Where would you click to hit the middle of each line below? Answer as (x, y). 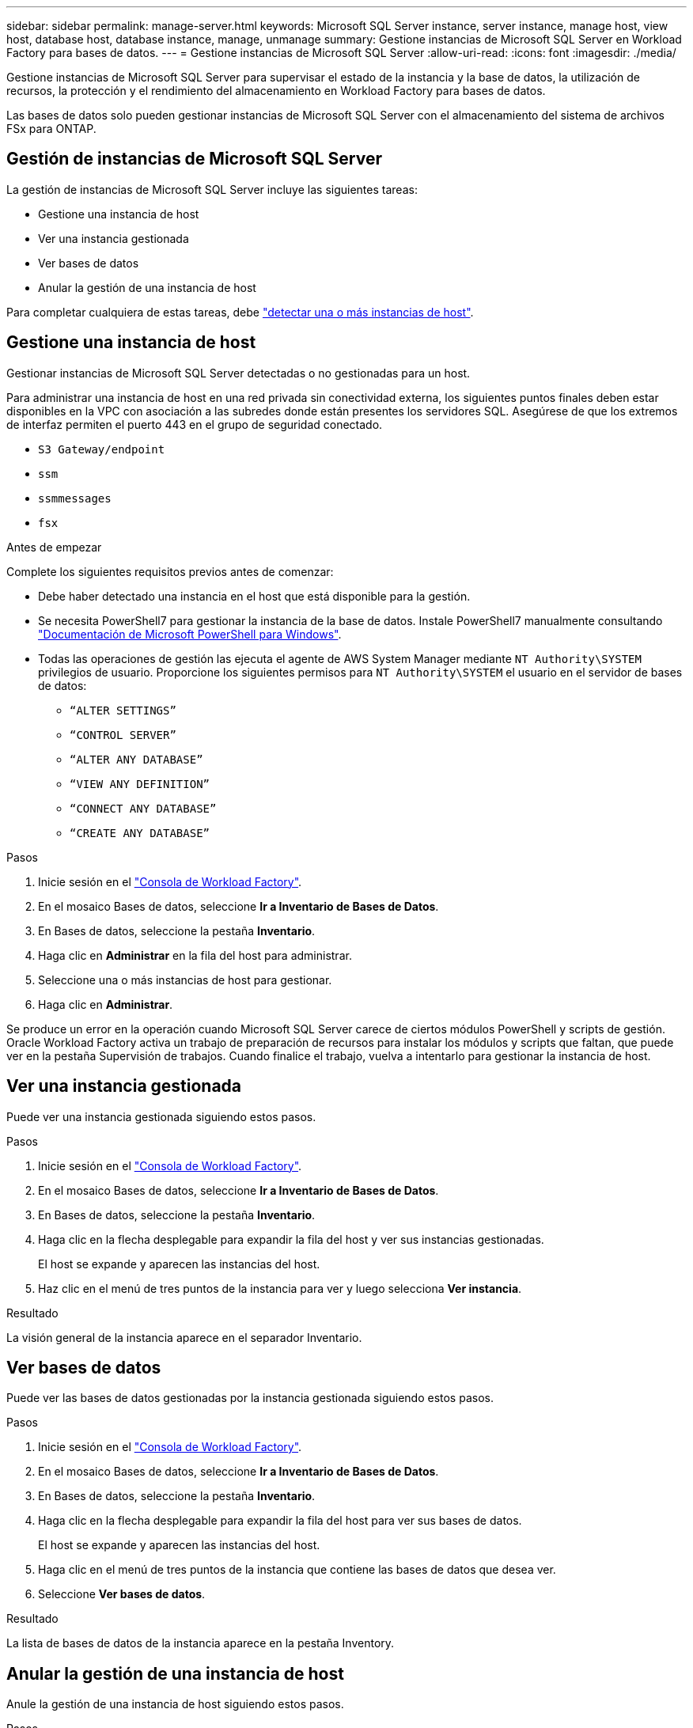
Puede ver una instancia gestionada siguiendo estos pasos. (161, 1116)
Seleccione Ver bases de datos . (122, 1594)
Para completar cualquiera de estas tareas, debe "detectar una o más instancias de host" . (240, 312)
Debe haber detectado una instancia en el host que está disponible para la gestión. (254, 596)
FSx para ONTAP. (51, 129)
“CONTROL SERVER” (123, 735)
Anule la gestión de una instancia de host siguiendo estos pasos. (175, 1704)
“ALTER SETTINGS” (123, 710)
